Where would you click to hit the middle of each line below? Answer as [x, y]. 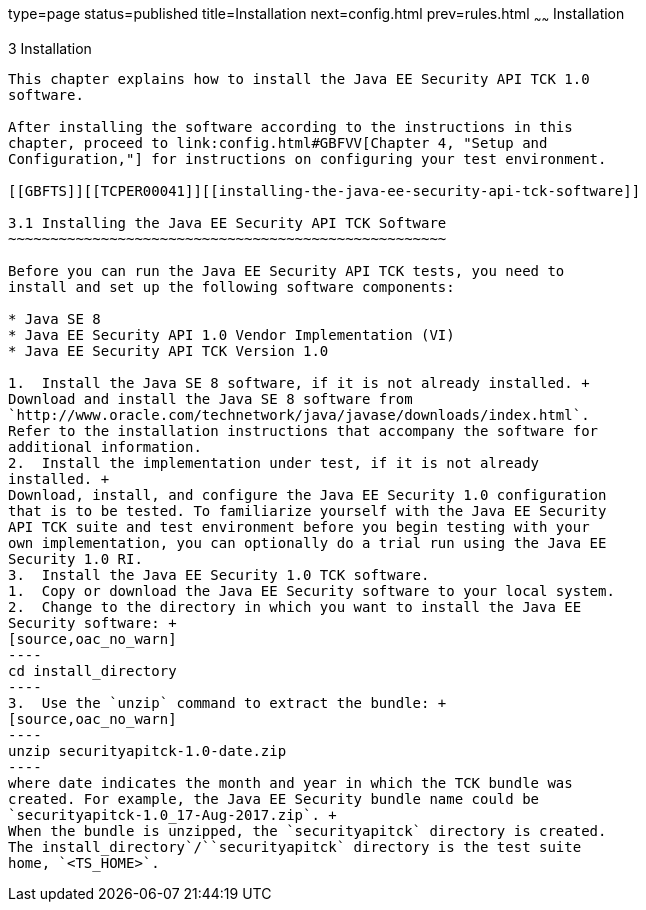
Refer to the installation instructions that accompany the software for [303, 430]
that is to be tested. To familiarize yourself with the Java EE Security [307, 510]
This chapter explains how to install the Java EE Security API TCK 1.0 [299, 78]
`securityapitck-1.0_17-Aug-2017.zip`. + [172, 814]
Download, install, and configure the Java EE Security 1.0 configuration [307, 494]
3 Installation [50, 48]
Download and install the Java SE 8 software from [210, 398]
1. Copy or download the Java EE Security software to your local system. [311, 590]
